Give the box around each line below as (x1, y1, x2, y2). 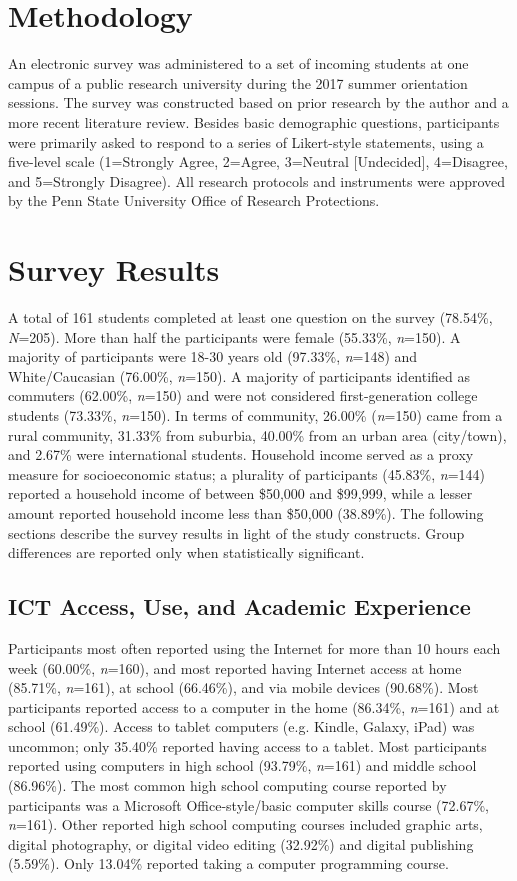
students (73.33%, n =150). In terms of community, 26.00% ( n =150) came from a (8, 404, 503, 425)
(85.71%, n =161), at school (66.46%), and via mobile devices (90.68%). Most (8, 677, 479, 698)
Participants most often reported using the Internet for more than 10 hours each (8, 637, 501, 658)
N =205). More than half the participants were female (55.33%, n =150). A (8, 326, 461, 347)
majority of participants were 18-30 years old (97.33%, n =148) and (8, 346, 418, 367)
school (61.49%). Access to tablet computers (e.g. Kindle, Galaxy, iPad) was (8, 716, 475, 737)
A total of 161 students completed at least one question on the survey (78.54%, (8, 307, 493, 327)
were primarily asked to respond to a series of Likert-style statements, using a (8, 131, 484, 152)
